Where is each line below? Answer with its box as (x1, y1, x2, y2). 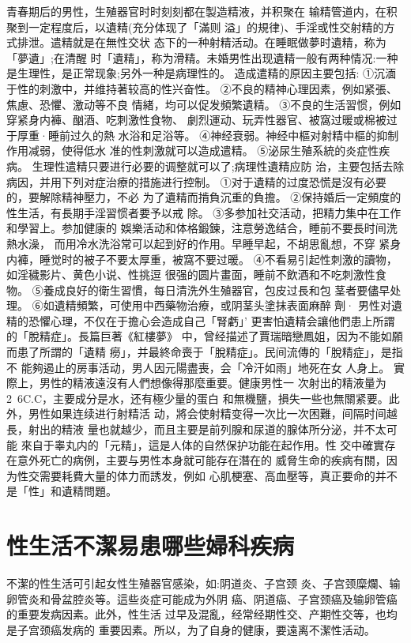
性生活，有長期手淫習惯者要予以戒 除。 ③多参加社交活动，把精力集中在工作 (6, 204, 402, 220)
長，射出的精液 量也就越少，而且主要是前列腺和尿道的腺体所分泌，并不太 (6, 421, 386, 438)
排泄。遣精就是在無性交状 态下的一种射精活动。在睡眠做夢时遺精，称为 (17, 34, 386, 51)
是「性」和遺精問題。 (6, 483, 117, 499)
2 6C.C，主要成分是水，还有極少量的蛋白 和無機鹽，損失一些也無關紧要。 (6, 389, 389, 406)
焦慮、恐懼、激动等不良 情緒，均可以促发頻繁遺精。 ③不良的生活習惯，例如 (6, 96, 402, 112)
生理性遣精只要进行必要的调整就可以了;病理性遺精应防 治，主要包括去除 (32, 157, 405, 174)
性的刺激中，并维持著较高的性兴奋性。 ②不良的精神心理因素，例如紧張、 (17, 80, 398, 96)
